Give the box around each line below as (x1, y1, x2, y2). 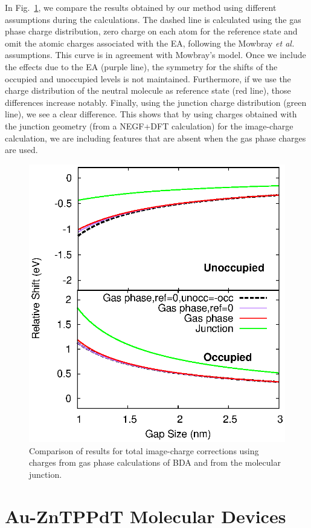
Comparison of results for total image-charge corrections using (29, 444, 259, 457)
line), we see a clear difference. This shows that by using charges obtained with (5, 108, 297, 120)
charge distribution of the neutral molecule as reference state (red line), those (5, 84, 291, 97)
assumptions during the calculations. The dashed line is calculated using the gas (5, 13, 301, 25)
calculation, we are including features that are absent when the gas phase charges (5, 131, 306, 144)
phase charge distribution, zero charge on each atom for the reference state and (5, 25, 298, 37)
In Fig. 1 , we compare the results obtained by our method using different (5, 1, 277, 13)
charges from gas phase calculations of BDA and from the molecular (29, 456, 281, 469)
